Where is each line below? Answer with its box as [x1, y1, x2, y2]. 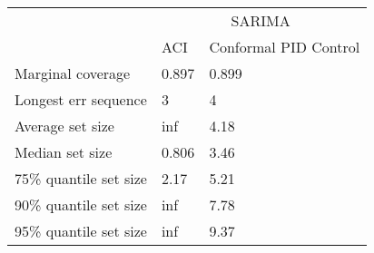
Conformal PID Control [209, 36, 360, 57]
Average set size [15, 115, 114, 136]
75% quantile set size [15, 168, 147, 189]
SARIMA [231, 10, 290, 31]
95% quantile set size [15, 220, 147, 241]
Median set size [15, 141, 113, 162]
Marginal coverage [15, 63, 131, 83]
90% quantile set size [15, 194, 147, 215]
